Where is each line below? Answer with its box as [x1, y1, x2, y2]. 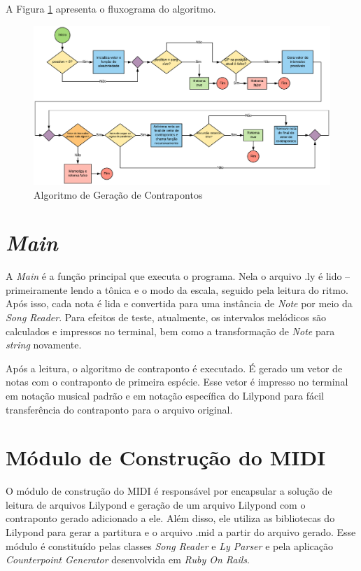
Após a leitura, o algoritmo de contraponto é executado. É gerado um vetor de [6, 360, 343, 375]
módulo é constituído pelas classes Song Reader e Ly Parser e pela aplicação [6, 538, 333, 553]
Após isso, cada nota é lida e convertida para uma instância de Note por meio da [6, 296, 353, 311]
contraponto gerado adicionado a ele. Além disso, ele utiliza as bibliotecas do [6, 511, 335, 526]
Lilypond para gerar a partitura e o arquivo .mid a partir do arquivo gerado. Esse [6, 525, 356, 540]
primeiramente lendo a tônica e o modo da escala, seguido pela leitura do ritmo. [6, 282, 348, 297]
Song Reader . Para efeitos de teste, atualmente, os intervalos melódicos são [6, 310, 326, 324]
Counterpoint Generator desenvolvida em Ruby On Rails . [6, 552, 250, 567]
